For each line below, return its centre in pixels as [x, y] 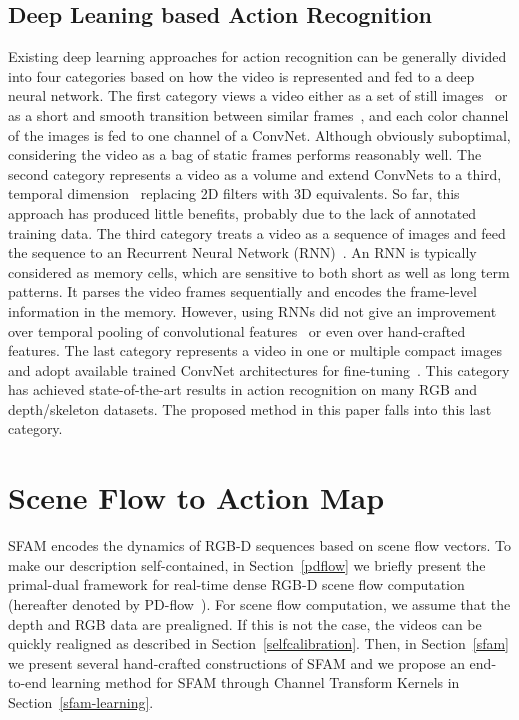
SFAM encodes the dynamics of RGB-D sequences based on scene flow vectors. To [260, 545]
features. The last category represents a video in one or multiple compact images [255, 350]
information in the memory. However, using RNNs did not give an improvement [252, 310]
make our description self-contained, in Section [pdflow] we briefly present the [247, 564]
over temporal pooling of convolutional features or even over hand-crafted [237, 330]
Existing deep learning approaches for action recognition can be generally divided [257, 56]
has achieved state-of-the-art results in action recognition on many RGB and [243, 389]
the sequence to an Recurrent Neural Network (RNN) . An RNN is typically [242, 252]
